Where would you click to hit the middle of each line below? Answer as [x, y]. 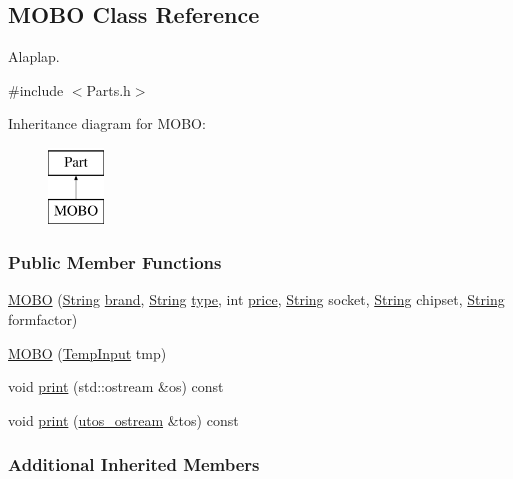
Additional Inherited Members [134, 464]
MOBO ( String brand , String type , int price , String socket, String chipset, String [256, 299]
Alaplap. [34, 56]
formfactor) [43, 318]
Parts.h [108, 89]
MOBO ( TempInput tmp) [87, 352]
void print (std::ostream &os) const [116, 386]
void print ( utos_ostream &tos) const [123, 419]
